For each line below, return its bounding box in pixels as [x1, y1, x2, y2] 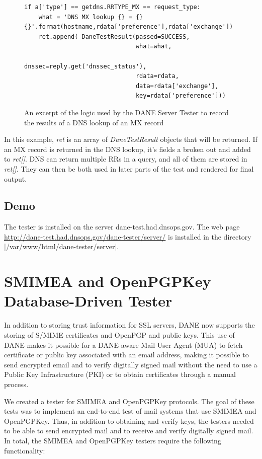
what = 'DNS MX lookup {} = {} [38, 13, 143, 21]
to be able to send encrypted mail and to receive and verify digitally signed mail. [4, 425, 253, 436]
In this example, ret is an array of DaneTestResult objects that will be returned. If [4, 134, 257, 144]
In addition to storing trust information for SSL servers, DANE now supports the [4, 320, 255, 330]
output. [4, 173, 27, 184]
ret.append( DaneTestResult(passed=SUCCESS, [38, 33, 190, 40]
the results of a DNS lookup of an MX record [24, 117, 164, 127]
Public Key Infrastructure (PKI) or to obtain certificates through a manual [4, 369, 236, 379]
